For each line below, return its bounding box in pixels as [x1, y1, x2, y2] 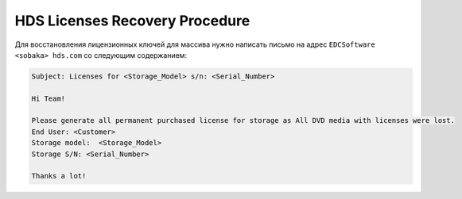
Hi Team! [31, 94, 66, 103]
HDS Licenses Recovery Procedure [14, 12, 250, 29]
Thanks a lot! [31, 171, 87, 181]
